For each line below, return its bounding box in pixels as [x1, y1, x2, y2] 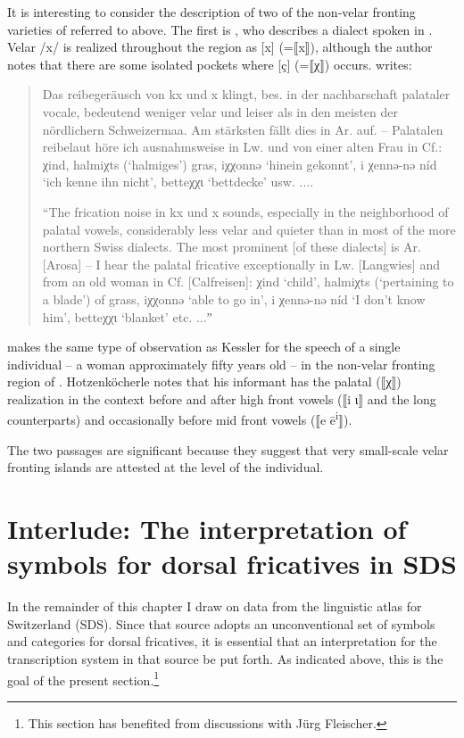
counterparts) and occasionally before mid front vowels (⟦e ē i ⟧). [7, 408, 352, 429]
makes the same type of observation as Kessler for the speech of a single [7, 337, 401, 356]
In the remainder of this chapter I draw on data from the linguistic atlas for [7, 597, 422, 616]
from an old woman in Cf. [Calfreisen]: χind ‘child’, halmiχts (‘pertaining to [42, 272, 454, 291]
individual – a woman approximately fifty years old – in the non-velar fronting [7, 354, 435, 373]
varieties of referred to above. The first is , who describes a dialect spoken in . [7, 20, 433, 38]
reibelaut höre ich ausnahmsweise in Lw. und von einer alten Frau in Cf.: [42, 137, 443, 156]
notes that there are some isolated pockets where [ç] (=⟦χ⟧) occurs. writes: [7, 54, 412, 73]
